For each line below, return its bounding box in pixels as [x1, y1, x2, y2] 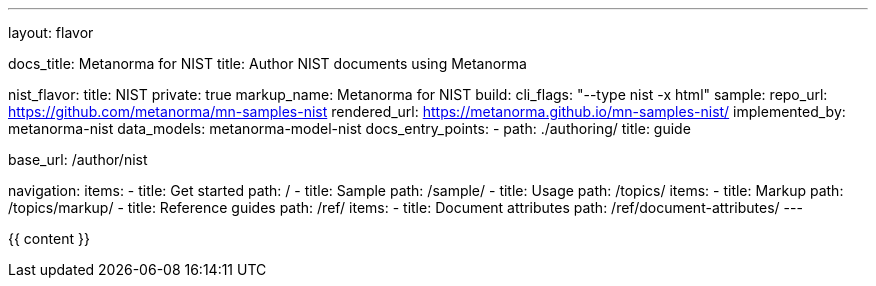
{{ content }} [8, 230, 90, 247]
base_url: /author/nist [8, 151, 148, 168]
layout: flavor [8, 24, 94, 41]
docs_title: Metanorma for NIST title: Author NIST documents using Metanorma [8, 55, 527, 72]
